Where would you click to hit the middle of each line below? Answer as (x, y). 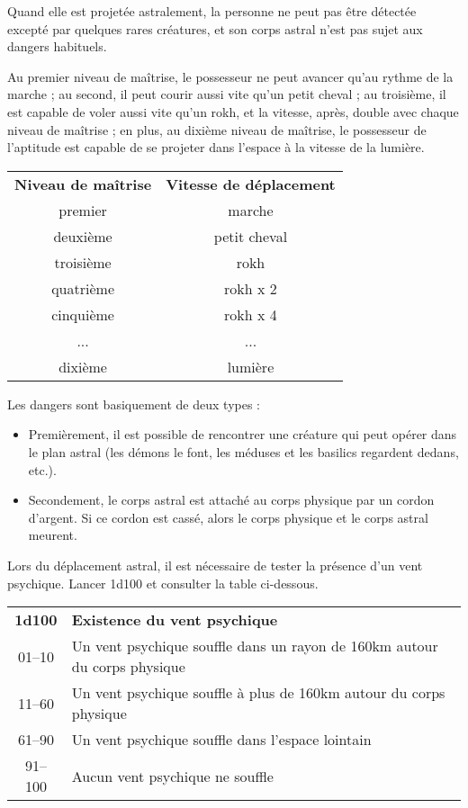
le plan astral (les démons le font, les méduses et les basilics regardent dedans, (243, 451)
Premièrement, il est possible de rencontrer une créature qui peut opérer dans (243, 434)
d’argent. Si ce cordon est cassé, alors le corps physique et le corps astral (228, 517)
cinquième (83, 314)
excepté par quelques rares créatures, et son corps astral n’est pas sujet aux (215, 28)
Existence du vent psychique (175, 620)
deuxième (83, 236)
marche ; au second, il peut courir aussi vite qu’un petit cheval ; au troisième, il (227, 94)
